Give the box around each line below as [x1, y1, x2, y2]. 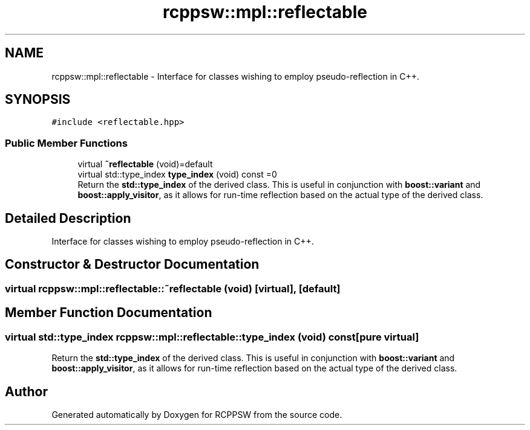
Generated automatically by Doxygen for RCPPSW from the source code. [51, 409, 342, 420]
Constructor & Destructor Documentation [5, 257, 260, 272]
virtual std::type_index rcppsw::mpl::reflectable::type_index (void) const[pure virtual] [5, 330, 419, 343]
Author [5, 383, 48, 399]
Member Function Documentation [5, 305, 212, 321]
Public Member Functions [5, 136, 128, 149]
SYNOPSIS [5, 92, 71, 107]
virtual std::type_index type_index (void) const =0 [77, 169, 277, 180]
